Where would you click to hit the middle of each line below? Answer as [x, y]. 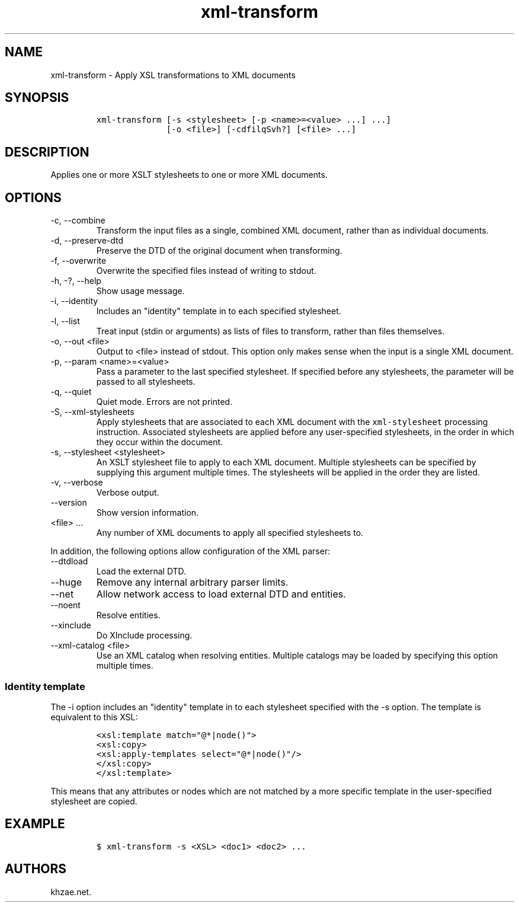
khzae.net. [71, 892]
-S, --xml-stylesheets [92, 412]
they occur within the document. [160, 442]
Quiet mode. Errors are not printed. [164, 402]
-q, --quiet [71, 392]
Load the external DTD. [141, 571]
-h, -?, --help [76, 281]
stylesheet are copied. [94, 801]
